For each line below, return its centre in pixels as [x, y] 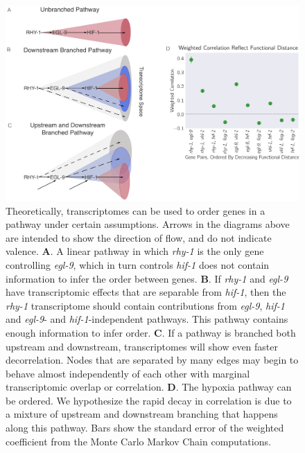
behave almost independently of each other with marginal [128, 373]
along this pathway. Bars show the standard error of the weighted [145, 428]
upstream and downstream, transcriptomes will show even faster [142, 346]
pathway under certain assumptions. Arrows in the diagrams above [148, 224]
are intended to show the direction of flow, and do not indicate [139, 237]
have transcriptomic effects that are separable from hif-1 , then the [146, 292]
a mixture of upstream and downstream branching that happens [142, 414]
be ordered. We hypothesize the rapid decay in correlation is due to [149, 400]
